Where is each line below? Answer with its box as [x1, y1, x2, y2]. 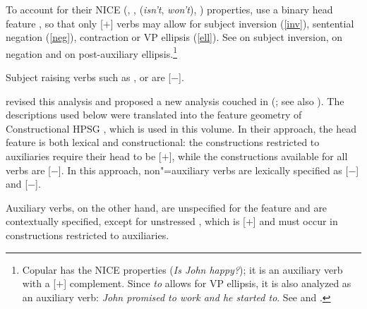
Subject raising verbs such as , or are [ [6, 70, 172, 85]
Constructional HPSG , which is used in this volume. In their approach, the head [6, 121, 356, 135]
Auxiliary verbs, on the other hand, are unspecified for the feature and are [6, 200, 327, 214]
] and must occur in [253, 214, 338, 229]
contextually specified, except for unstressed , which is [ [6, 214, 246, 229]
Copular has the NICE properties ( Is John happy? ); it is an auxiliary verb [22, 262, 343, 277]
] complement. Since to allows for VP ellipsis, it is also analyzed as [64, 276, 351, 291]
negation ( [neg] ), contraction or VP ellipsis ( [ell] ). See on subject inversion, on [6, 30, 343, 44]
